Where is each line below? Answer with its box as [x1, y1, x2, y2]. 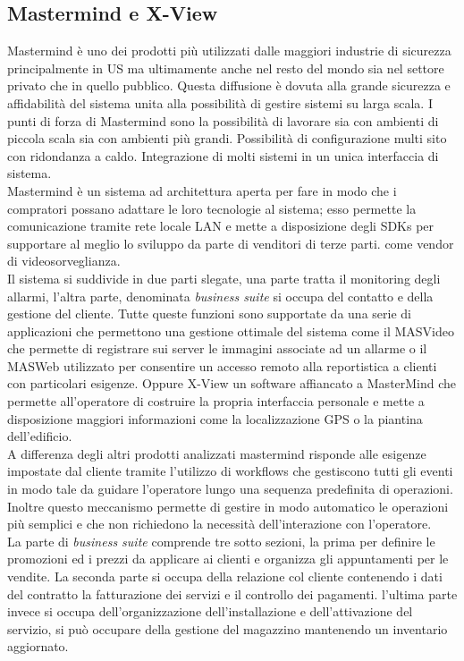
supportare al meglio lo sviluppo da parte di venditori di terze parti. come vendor [7, 233, 454, 252]
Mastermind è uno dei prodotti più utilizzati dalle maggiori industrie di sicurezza [7, 41, 451, 60]
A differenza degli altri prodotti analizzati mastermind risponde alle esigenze [7, 444, 426, 462]
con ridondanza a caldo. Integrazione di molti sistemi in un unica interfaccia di [7, 146, 439, 165]
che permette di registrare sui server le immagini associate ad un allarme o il [7, 339, 427, 358]
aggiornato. [7, 637, 69, 656]
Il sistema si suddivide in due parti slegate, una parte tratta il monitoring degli [7, 268, 441, 287]
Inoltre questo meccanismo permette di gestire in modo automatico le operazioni [7, 496, 449, 515]
